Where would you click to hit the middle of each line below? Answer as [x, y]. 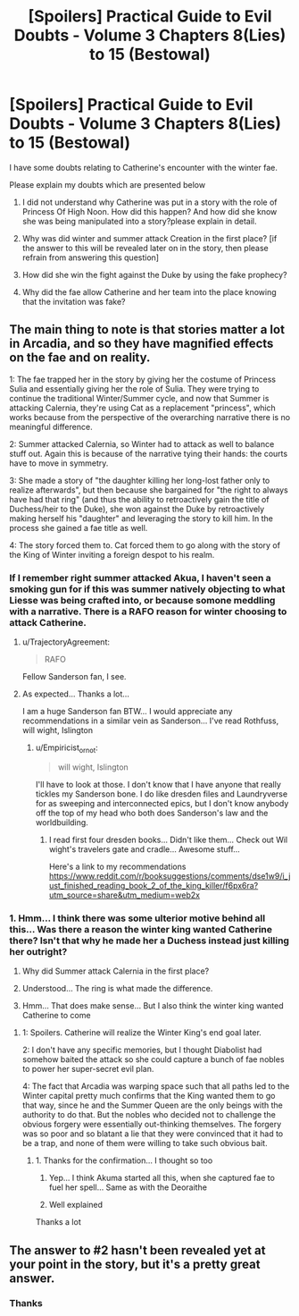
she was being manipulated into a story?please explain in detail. [139, 221]
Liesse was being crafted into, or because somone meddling [142, 600]
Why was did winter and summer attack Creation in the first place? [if [149, 238]
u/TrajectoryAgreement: [66, 642]
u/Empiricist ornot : [66, 748]
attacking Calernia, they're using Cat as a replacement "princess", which [143, 408]
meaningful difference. [51, 426]
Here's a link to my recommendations [117, 866]
